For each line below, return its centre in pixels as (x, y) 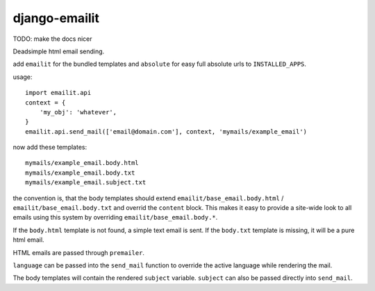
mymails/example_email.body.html (82, 163)
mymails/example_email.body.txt (80, 173)
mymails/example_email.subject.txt (86, 183)
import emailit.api (58, 93)
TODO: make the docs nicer (53, 39)
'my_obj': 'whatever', (78, 112)
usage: (23, 77)
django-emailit (56, 18)
